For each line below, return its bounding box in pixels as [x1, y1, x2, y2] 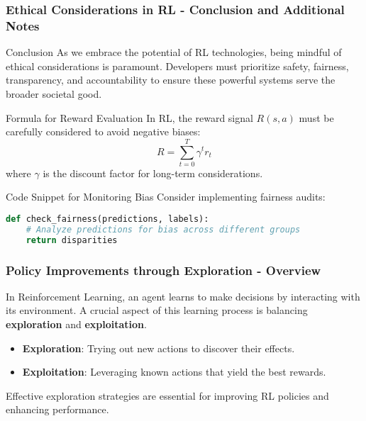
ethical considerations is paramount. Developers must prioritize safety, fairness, [6, 58, 349, 73]
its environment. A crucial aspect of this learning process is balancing [6, 303, 308, 318]
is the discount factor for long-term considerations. [43, 165, 263, 180]
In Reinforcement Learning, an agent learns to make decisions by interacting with [6, 288, 360, 303]
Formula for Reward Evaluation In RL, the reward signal [6, 110, 253, 125]
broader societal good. [6, 86, 102, 101]
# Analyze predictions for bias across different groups [26, 224, 301, 235]
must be [299, 110, 334, 125]
